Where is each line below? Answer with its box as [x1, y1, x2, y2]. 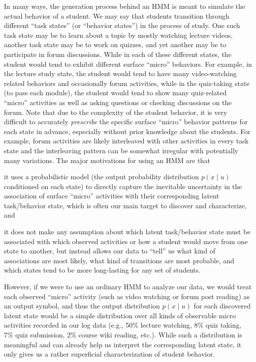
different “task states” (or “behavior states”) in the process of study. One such [4, 20, 240, 30]
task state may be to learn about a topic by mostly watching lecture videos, [4, 29, 233, 40]
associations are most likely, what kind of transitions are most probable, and [4, 255, 234, 265]
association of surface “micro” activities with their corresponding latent [4, 191, 219, 201]
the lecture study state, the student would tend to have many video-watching [4, 68, 237, 79]
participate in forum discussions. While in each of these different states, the [4, 49, 231, 59]
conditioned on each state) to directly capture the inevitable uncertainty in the [4, 181, 242, 191]
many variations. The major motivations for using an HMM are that [4, 155, 210, 165]
